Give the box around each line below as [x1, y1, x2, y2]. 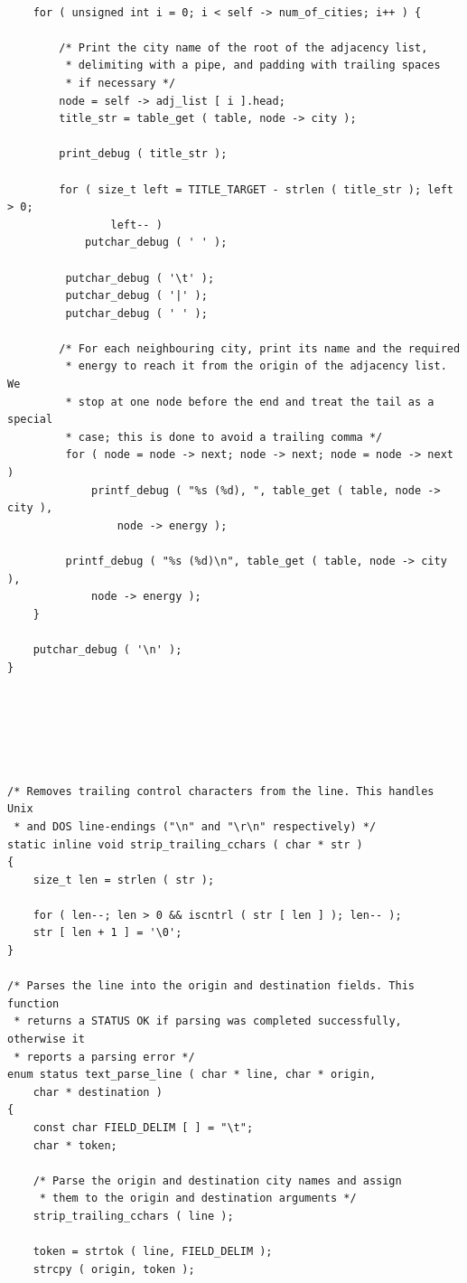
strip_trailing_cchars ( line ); [33, 1209, 234, 1222]
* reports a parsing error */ [14, 1050, 195, 1063]
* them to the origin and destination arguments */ [39, 1192, 357, 1205]
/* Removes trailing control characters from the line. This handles [7, 784, 434, 798]
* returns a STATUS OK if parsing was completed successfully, [14, 1015, 402, 1028]
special [7, 413, 53, 426]
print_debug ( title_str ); [59, 147, 228, 161]
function [7, 997, 60, 1010]
